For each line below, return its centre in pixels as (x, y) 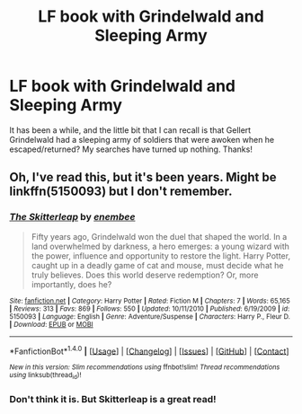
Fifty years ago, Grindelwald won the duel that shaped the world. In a (159, 236)
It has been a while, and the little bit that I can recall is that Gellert (130, 130)
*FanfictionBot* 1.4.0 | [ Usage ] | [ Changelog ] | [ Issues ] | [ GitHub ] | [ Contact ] (149, 350)
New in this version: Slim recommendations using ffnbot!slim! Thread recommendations (145, 367)
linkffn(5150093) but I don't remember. (121, 192)
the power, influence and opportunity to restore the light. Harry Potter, (160, 255)
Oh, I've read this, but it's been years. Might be (143, 177)
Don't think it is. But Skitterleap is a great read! (113, 399)
